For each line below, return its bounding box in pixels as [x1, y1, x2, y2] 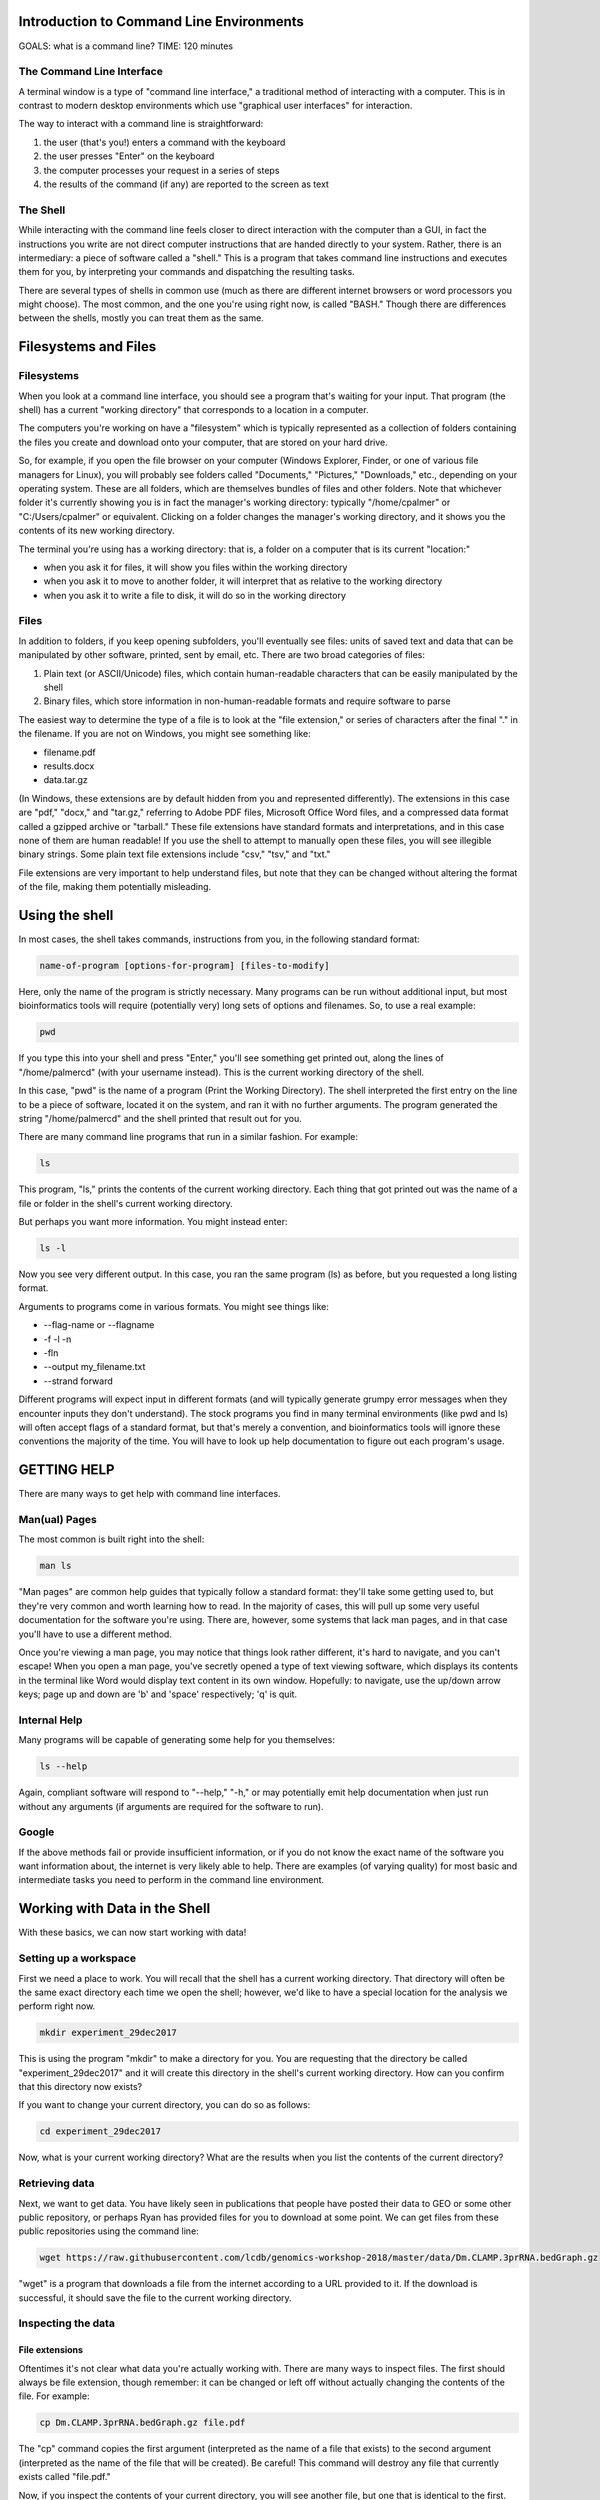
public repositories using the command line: [18, 2225, 199, 2237]
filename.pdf [43, 746, 97, 758]
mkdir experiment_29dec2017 [39, 2027, 177, 2039]
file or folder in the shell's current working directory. [18, 1197, 234, 1209]
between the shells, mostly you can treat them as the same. [18, 312, 264, 324]
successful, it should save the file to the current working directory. [18, 2291, 292, 2304]
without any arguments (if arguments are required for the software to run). [18, 1800, 324, 1812]
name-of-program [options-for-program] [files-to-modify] [39, 960, 330, 971]
